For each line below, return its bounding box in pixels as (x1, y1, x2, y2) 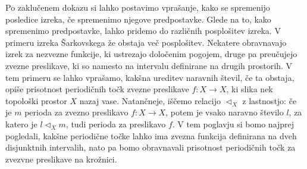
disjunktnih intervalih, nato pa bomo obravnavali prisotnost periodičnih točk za (5, 141, 296, 154)
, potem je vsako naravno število (165, 106, 284, 118)
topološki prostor (5, 94, 67, 107)
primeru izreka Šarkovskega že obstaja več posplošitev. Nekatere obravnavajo (5, 36, 287, 48)
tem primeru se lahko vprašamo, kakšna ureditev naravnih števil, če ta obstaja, (5, 71, 295, 83)
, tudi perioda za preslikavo (65, 117, 166, 130)
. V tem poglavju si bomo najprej (172, 117, 295, 130)
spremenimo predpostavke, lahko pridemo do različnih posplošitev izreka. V (5, 24, 281, 37)
